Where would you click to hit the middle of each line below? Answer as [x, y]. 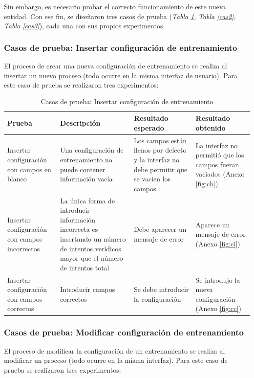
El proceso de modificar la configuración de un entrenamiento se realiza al [115, 350]
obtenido [211, 127]
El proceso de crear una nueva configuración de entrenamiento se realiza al [116, 66]
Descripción [80, 123]
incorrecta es [79, 229]
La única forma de [87, 200]
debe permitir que [160, 169]
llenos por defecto [160, 150]
